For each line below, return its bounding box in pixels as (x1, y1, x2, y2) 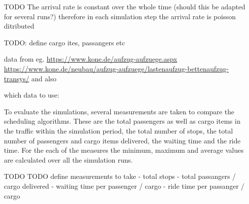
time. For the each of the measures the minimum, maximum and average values (4, 145, 244, 155)
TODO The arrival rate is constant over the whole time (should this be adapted (4, 1, 246, 11)
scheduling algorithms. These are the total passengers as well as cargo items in (4, 116, 241, 126)
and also (31, 73, 57, 83)
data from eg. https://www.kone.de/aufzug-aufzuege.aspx (4, 54, 177, 64)
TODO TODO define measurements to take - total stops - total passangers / (4, 171, 236, 181)
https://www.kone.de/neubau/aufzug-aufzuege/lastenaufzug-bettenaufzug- (4, 63, 229, 73)
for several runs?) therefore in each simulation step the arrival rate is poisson (4, 11, 236, 21)
